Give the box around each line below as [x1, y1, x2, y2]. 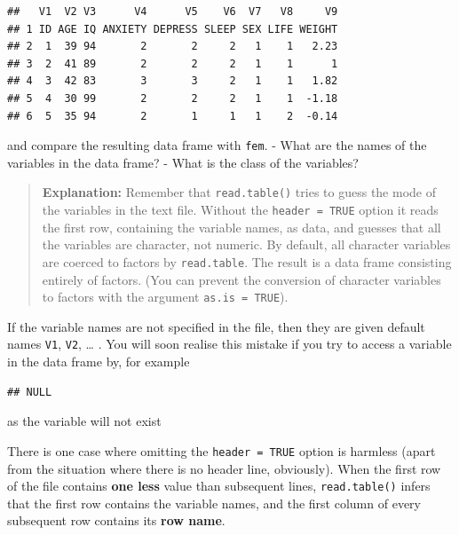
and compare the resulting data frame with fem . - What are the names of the [7, 136, 427, 154]
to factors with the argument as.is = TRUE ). [42, 287, 289, 306]
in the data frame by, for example [7, 352, 190, 371]
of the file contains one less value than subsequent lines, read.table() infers [7, 476, 431, 495]
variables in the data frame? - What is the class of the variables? [7, 153, 359, 171]
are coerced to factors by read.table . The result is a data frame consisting [42, 252, 452, 271]
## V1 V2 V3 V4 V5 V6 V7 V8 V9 [7, 5, 338, 18]
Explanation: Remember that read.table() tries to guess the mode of [42, 183, 436, 201]
